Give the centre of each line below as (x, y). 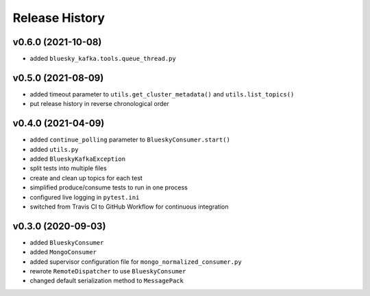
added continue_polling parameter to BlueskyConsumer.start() (130, 139)
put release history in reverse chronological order (99, 104)
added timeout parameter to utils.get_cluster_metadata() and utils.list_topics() (162, 94)
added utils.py (54, 149)
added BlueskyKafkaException (78, 159)
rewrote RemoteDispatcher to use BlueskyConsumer (108, 271)
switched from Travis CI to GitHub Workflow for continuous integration (129, 206)
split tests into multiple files (69, 168)
